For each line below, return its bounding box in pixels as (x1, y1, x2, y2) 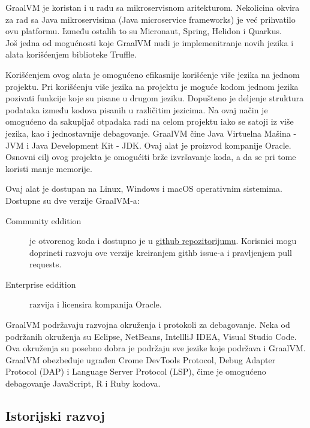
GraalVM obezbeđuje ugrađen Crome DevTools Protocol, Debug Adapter (5, 353, 276, 366)
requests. (29, 258, 62, 270)
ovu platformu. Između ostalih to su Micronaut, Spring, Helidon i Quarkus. (5, 25, 282, 37)
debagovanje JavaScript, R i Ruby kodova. (5, 377, 161, 390)
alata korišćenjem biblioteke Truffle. (5, 48, 137, 61)
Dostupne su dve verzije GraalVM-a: (5, 194, 140, 206)
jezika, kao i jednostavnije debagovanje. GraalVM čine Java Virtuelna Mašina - (5, 126, 297, 139)
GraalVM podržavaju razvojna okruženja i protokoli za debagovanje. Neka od (5, 318, 290, 331)
